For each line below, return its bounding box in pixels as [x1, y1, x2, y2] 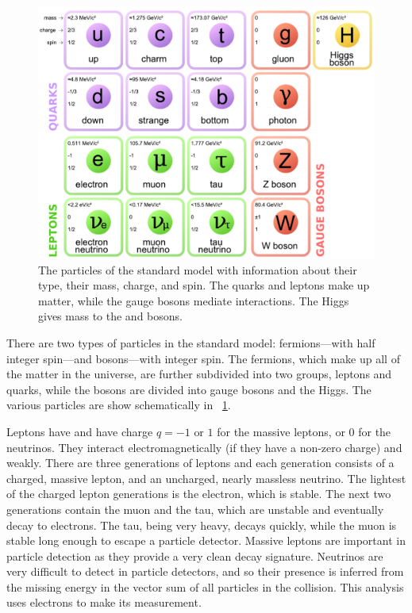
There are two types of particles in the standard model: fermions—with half [6, 334, 375, 351]
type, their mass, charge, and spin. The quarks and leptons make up [38, 277, 370, 293]
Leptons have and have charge [6, 423, 153, 439]
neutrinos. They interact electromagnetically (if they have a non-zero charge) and [6, 439, 402, 455]
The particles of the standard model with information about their [38, 261, 357, 278]
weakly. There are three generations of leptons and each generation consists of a [6, 454, 395, 471]
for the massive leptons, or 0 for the [217, 423, 391, 439]
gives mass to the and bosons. [38, 308, 183, 324]
